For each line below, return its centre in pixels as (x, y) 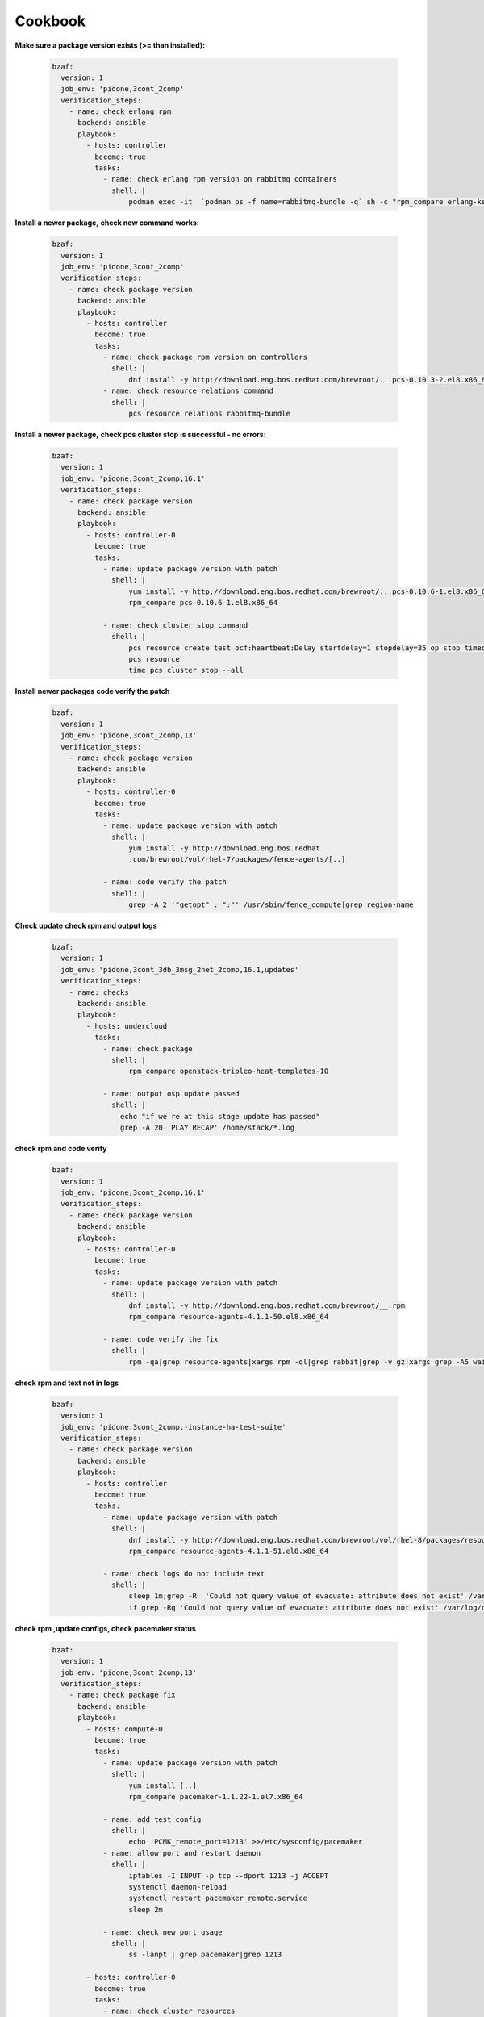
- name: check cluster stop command (175, 625)
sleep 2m (146, 1909)
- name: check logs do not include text (184, 1574)
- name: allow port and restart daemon (182, 1853)
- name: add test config (152, 1819)
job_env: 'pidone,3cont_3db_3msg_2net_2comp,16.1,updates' (180, 969)
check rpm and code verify (61, 1149)
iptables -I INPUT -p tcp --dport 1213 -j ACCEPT (229, 1875)
